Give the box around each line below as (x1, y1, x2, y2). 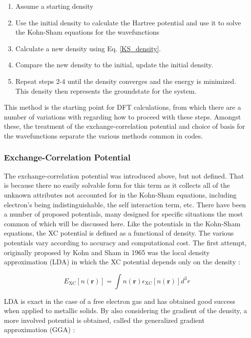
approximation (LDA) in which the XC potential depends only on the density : (4, 257, 240, 267)
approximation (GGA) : (4, 324, 75, 335)
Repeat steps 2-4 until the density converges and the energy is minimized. (15, 76, 236, 86)
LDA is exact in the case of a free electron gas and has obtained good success (4, 296, 235, 306)
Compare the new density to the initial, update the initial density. (15, 60, 213, 70)
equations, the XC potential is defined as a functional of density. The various (4, 228, 234, 238)
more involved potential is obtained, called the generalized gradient (4, 315, 205, 325)
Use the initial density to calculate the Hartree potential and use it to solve (15, 17, 241, 27)
